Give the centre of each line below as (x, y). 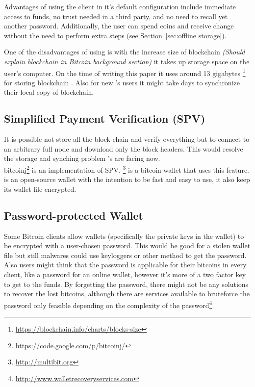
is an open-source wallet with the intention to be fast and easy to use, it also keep (127, 179)
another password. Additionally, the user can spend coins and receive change (119, 26)
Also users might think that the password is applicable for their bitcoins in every (125, 265)
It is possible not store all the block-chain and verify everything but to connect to (127, 139)
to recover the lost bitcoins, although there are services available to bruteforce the (127, 294)
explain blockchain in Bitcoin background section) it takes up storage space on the (127, 61)
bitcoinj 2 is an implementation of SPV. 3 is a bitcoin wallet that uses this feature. (127, 169)
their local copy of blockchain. (49, 92)
